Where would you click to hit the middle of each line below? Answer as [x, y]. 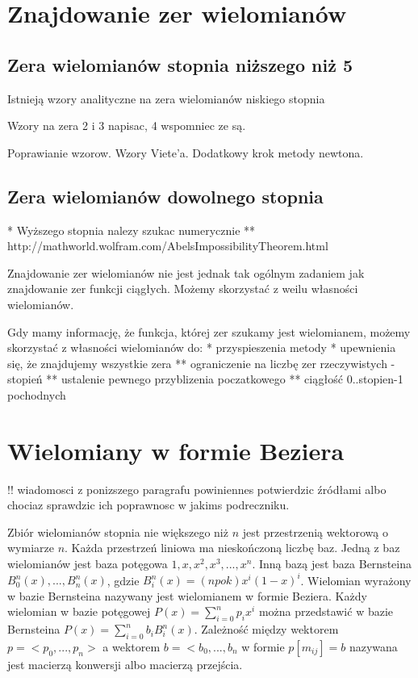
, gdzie [123, 580]
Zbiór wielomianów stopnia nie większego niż [118, 532]
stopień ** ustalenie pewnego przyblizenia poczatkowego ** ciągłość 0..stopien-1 [205, 379]
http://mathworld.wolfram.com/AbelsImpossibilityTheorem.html [168, 246]
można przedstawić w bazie [326, 611]
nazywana [373, 646]
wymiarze [31, 548]
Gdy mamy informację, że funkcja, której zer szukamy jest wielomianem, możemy [209, 331]
